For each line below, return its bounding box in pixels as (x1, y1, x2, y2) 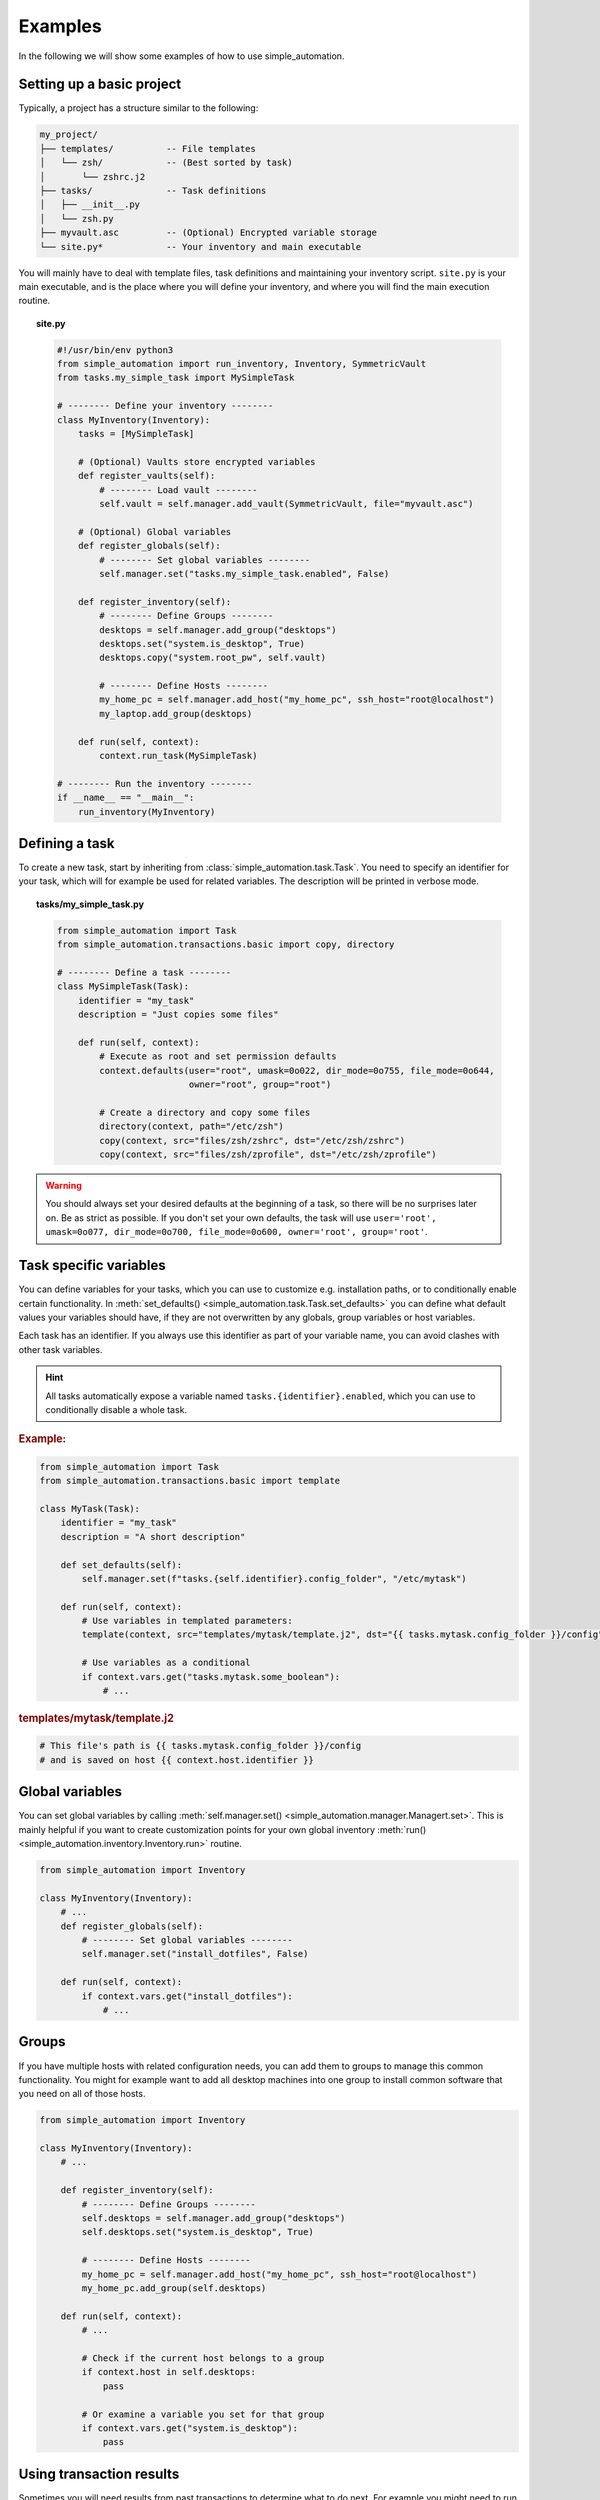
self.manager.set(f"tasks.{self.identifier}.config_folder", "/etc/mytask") (81, 1573, 467, 1584)
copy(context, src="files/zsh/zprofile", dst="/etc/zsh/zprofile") (99, 1149, 437, 1160)
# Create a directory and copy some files (99, 1106, 311, 1118)
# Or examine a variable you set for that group (81, 2408, 325, 2420)
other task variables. (18, 1343, 104, 1355)
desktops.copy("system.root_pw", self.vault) (99, 652, 327, 664)
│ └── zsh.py (39, 213, 114, 224)
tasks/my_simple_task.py (36, 898, 145, 910)
